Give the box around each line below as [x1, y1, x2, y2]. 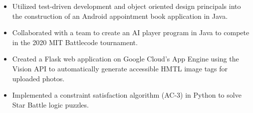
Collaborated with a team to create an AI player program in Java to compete [12, 27, 250, 38]
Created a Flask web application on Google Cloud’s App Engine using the [12, 54, 239, 64]
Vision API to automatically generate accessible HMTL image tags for [12, 63, 228, 73]
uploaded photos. [12, 73, 65, 83]
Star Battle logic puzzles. [12, 99, 89, 110]
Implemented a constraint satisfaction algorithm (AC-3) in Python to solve [12, 90, 242, 100]
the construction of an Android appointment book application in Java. [12, 10, 228, 21]
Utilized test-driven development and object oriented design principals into [12, 1, 241, 11]
